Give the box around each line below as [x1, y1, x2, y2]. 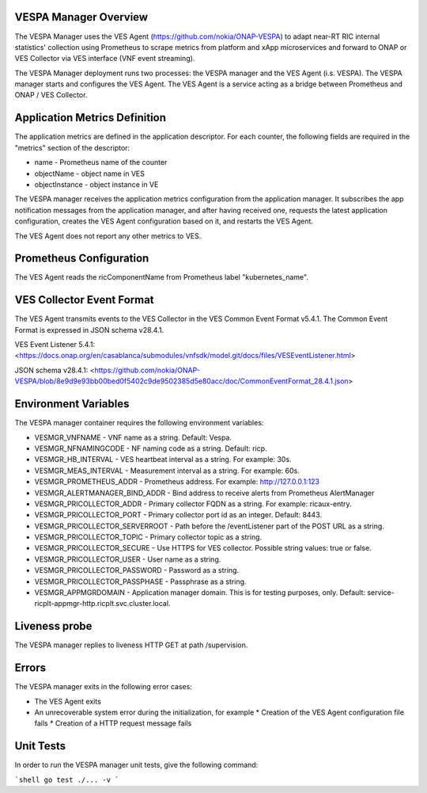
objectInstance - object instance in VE [34, 179, 159, 189]
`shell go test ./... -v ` [14, 775, 119, 784]
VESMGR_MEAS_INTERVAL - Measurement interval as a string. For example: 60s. [34, 466, 300, 475]
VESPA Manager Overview [14, 10, 149, 24]
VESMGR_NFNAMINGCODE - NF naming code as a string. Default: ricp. [34, 444, 268, 453]
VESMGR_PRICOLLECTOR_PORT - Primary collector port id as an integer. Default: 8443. [34, 510, 323, 520]
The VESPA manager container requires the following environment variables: [14, 418, 264, 428]
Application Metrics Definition [14, 111, 166, 124]
